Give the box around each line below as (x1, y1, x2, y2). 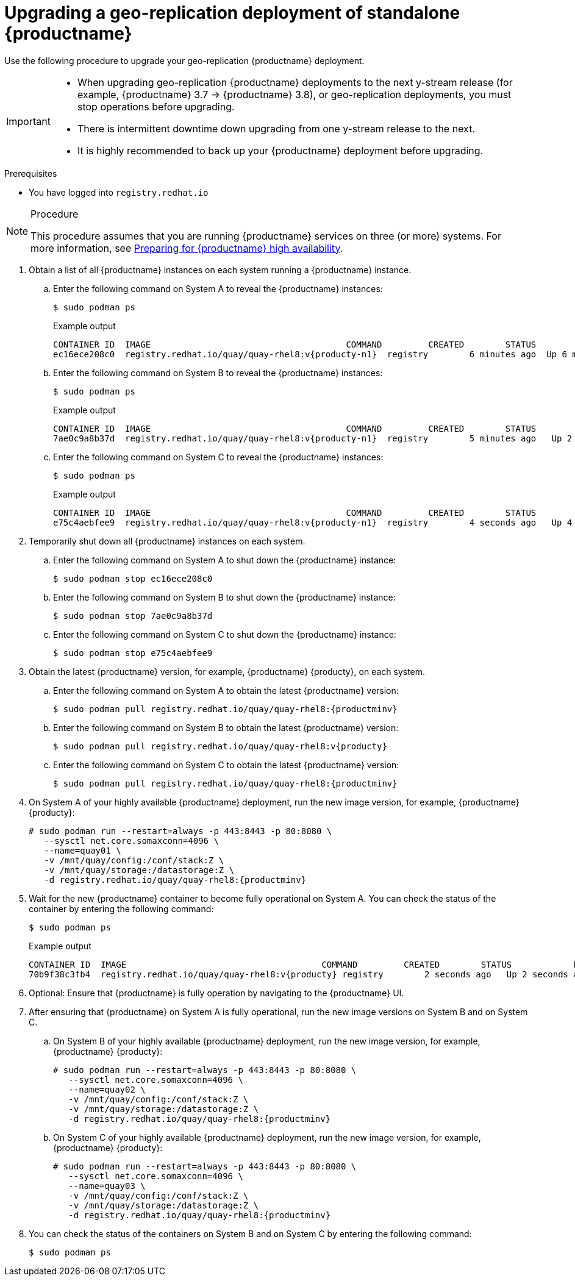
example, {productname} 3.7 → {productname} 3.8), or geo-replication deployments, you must (77, 88, 512, 101)
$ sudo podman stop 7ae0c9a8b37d (53, 610, 213, 621)
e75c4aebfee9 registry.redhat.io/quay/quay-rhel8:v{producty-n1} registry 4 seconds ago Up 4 (53, 517, 573, 527)
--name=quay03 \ (68, 1180, 146, 1191)
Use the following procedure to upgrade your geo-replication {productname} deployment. (4, 55, 365, 66)
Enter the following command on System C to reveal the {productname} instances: (53, 451, 384, 462)
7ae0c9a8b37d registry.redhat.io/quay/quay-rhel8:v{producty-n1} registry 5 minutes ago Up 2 (53, 433, 573, 443)
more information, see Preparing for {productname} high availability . (30, 241, 343, 254)
